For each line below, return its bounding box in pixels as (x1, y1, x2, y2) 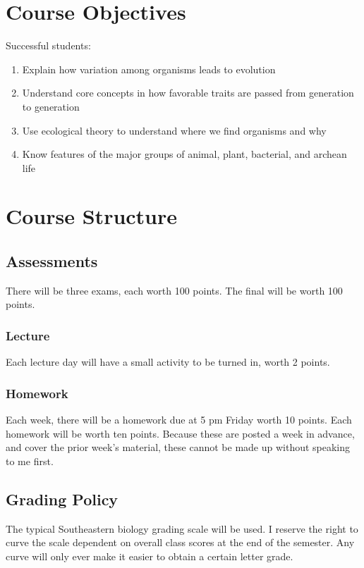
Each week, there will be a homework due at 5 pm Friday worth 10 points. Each (6, 412, 352, 427)
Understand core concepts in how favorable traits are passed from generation (22, 85, 354, 100)
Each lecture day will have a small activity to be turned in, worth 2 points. (6, 354, 330, 369)
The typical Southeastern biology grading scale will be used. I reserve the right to (6, 521, 358, 536)
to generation (22, 99, 80, 113)
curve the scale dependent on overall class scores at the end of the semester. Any (6, 535, 355, 550)
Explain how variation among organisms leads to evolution (22, 61, 276, 76)
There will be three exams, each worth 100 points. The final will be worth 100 (6, 283, 343, 297)
